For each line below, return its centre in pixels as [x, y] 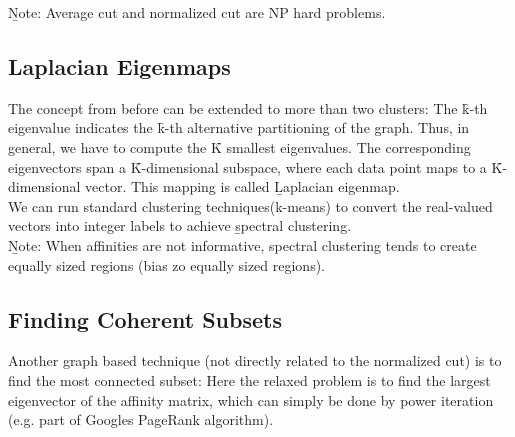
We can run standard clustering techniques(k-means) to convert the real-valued [250, 205]
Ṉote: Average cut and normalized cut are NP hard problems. [197, 12]
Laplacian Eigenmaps [119, 65]
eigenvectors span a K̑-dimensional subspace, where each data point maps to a [247, 166]
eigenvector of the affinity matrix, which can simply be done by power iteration [251, 399]
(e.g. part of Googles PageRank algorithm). [141, 419]
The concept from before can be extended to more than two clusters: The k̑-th [248, 107]
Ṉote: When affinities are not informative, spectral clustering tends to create [242, 244]
